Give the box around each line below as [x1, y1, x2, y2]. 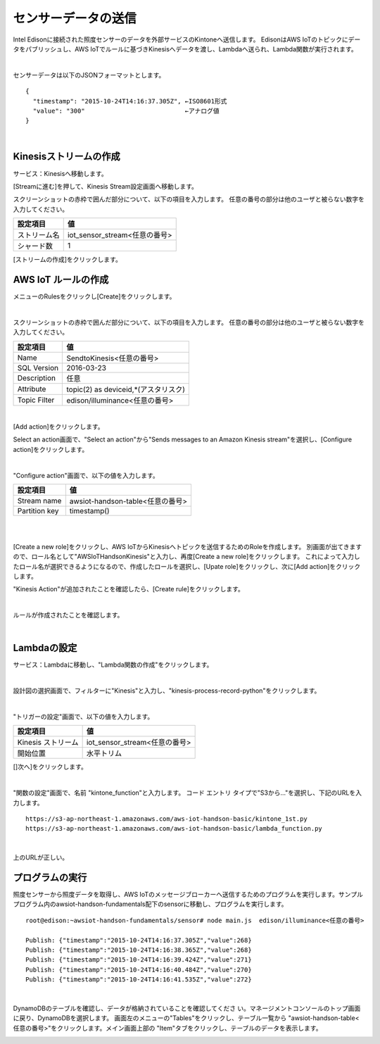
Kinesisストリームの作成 [13, 151, 121, 163]
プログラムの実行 [13, 872, 87, 883]
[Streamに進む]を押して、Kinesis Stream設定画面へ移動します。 [13, 182, 198, 190]
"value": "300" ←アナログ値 [32, 106, 220, 115]
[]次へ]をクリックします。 [13, 762, 87, 771]
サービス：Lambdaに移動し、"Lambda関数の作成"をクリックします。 [13, 660, 213, 669]
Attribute [17, 384, 46, 394]
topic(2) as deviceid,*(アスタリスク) [66, 384, 186, 394]
